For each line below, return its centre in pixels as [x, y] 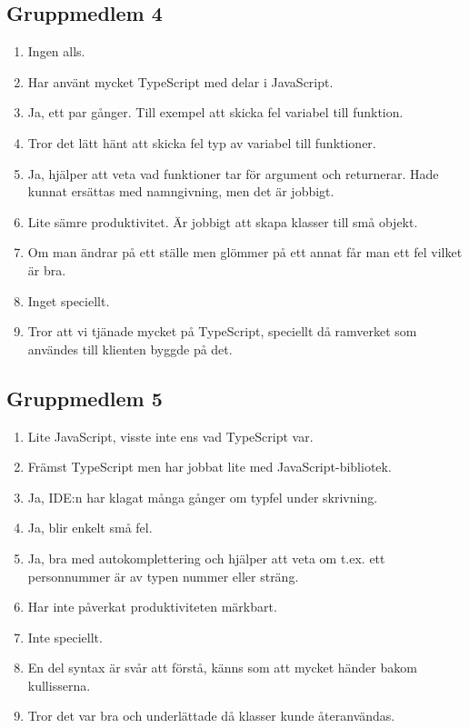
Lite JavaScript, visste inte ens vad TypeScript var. [170, 436]
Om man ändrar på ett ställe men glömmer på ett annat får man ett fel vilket [245, 252]
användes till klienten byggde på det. [130, 349]
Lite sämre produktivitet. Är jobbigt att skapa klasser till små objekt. [223, 221]
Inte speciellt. [65, 637]
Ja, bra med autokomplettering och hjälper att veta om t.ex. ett [206, 558]
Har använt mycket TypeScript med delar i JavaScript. [180, 81]
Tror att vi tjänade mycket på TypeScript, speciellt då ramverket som [222, 331]
